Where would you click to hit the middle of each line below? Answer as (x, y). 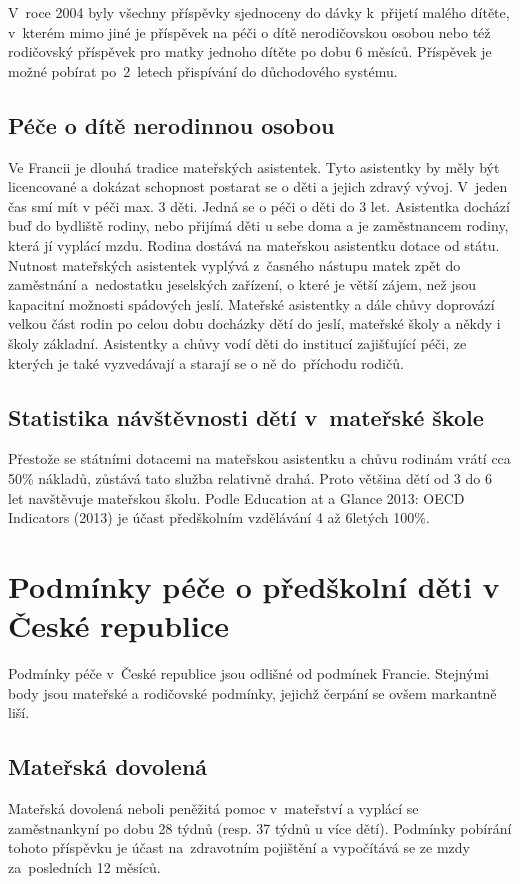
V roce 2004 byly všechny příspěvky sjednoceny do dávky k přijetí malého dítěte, (259, 12)
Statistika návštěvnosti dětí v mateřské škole (246, 416)
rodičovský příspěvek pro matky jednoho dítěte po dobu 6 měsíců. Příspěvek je (250, 51)
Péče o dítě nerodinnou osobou (171, 124)
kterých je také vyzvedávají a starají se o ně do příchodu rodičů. (206, 362)
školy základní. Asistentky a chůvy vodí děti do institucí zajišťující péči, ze (237, 342)
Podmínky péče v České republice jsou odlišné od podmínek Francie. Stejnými (249, 673)
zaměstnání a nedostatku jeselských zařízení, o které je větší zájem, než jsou (242, 284)
